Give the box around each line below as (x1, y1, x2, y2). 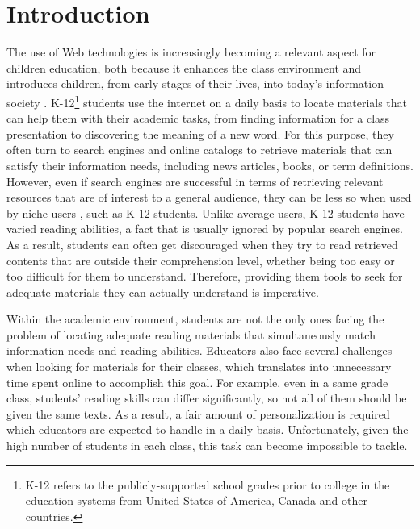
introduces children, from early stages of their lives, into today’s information (6, 75, 384, 92)
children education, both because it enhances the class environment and (6, 59, 362, 76)
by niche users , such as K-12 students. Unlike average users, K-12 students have (6, 204, 405, 221)
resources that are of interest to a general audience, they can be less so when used (6, 189, 412, 206)
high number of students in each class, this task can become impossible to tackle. (6, 437, 408, 454)
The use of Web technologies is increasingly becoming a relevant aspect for (6, 44, 376, 60)
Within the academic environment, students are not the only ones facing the (6, 310, 384, 327)
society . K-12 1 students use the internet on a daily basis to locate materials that (6, 91, 408, 110)
